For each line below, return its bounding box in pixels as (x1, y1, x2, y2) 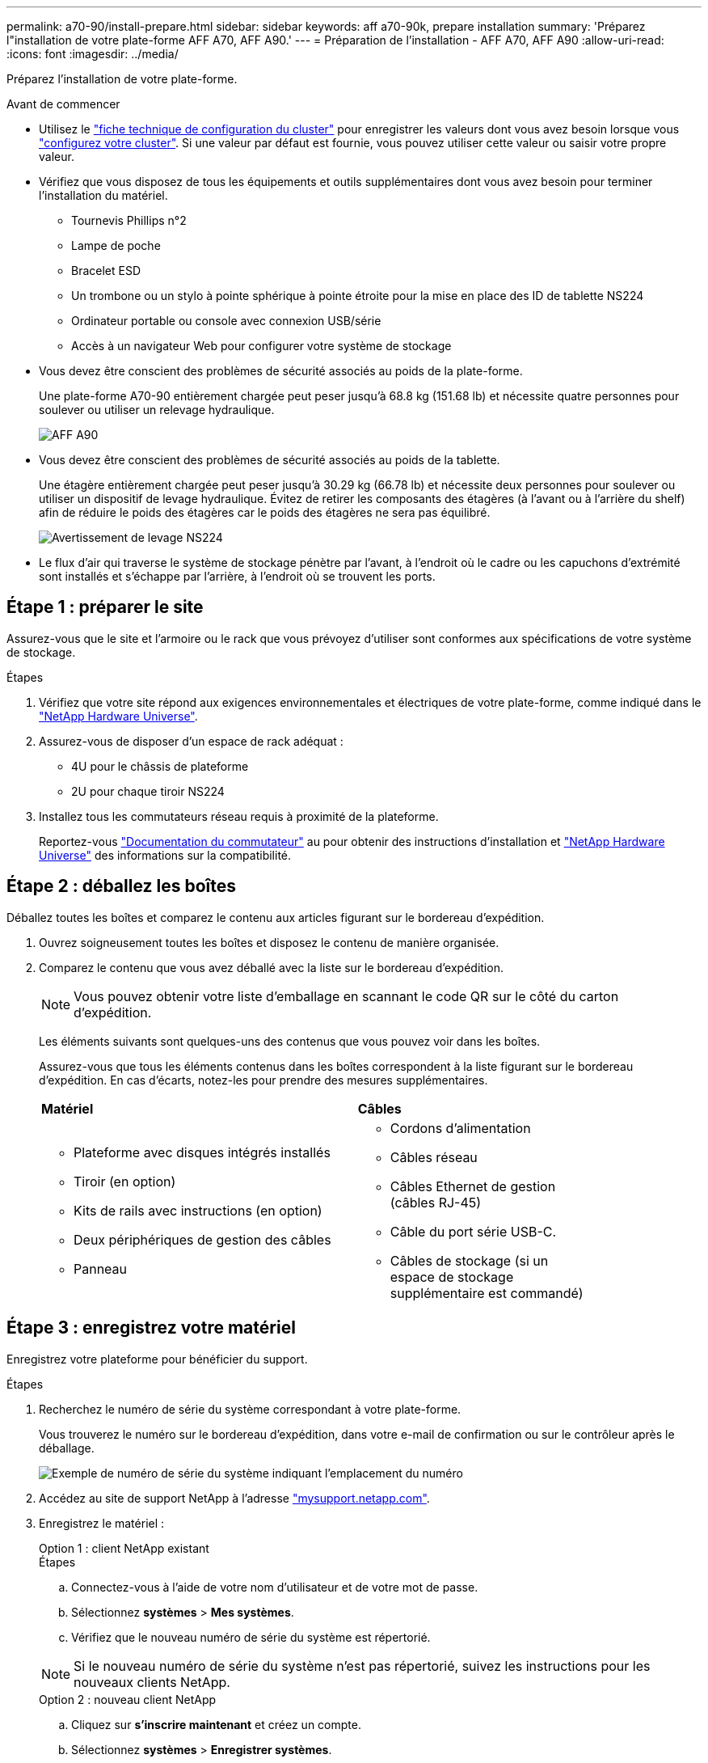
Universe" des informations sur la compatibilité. (39, 848, 292, 862)
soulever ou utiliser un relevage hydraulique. (39, 403, 275, 416)
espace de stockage (390, 1268, 514, 1285)
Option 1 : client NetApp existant (39, 1541, 209, 1555)
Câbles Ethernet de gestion (390, 1177, 556, 1194)
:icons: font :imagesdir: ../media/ (6, 47, 179, 61)
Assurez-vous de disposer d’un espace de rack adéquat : (39, 734, 343, 748)
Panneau (74, 1260, 128, 1277)
